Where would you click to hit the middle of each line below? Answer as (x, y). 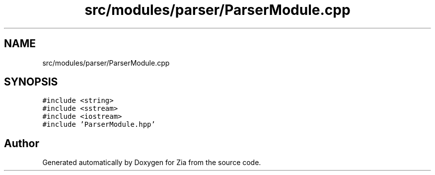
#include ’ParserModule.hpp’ (99, 125)
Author (22, 143)
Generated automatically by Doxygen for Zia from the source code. (152, 163)
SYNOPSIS (31, 82)
